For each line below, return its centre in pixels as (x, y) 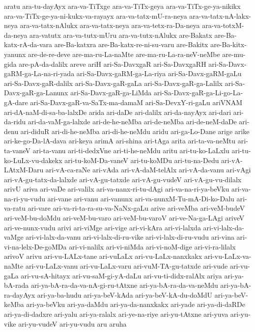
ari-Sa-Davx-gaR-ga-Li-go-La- (198, 93)
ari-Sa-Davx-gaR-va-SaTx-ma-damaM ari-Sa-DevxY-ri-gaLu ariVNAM (136, 102)
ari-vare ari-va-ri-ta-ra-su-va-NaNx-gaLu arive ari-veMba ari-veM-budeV (136, 208)
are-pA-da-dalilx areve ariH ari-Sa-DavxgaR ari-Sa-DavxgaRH (113, 64)
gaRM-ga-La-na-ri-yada (39, 73)
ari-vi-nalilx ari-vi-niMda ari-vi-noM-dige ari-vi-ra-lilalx (152, 246)
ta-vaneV (17, 150)
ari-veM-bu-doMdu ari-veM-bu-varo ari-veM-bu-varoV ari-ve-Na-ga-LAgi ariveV (124, 218)
